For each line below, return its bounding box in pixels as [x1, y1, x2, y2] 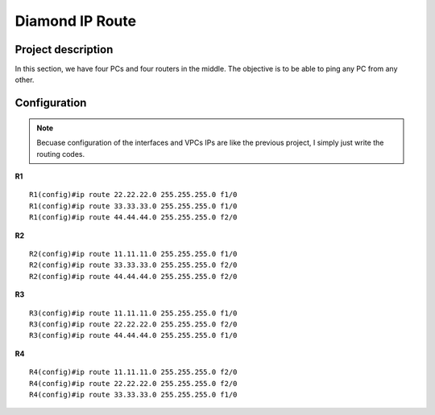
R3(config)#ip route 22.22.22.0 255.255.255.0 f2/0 [29, 319, 238, 329]
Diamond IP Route [14, 12, 137, 30]
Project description [14, 43, 114, 56]
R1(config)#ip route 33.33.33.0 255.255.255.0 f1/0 [29, 201, 238, 211]
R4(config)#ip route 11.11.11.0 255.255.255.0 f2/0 [29, 368, 238, 377]
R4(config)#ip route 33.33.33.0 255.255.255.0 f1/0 [29, 390, 238, 399]
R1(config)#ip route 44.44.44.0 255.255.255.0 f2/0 [29, 213, 238, 222]
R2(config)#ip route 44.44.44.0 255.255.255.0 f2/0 [29, 272, 238, 281]
